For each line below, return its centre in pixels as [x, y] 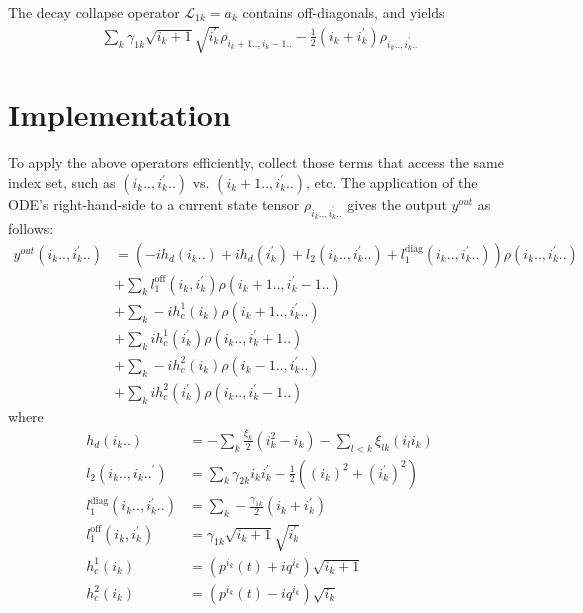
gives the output [397, 203]
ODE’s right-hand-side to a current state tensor [154, 203]
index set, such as [62, 181]
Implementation [119, 114]
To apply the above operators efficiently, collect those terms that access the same [256, 162]
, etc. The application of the [392, 181]
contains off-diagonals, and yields [343, 12]
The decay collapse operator [94, 12]
